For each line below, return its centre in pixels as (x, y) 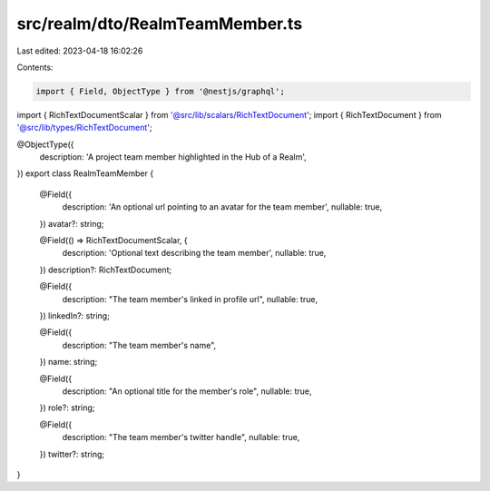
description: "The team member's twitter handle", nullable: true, (181, 437)
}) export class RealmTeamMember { (85, 173)
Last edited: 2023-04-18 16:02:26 (80, 51)
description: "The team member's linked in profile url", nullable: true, (190, 299)
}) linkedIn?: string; (75, 315)
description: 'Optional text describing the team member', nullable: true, (194, 253)
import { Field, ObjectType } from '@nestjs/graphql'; (160, 91)
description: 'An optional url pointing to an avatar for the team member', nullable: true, (222, 207)
